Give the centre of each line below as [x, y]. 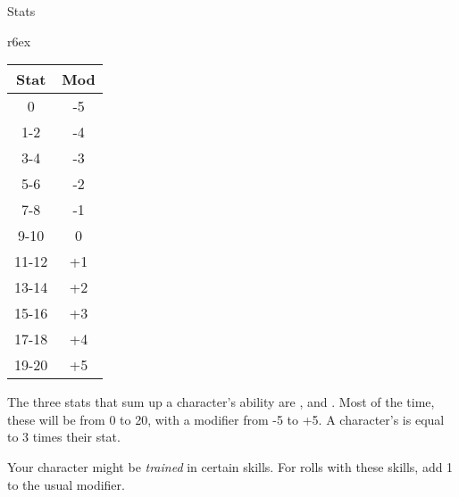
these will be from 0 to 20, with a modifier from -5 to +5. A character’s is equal [226, 419]
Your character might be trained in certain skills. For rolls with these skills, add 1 [230, 466]
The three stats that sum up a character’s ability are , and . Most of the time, [221, 402]
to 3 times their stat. [64, 437]
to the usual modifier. [66, 484]
